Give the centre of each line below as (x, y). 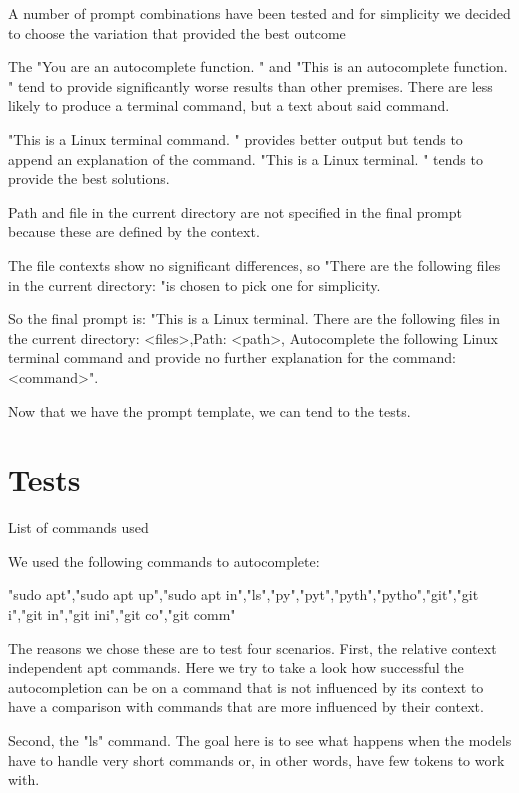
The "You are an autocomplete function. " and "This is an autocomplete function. (258, 66)
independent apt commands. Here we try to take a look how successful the (236, 667)
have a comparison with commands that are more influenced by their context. (246, 706)
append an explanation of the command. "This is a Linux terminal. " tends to (245, 158)
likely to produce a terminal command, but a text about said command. (229, 105)
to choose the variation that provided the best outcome (177, 32)
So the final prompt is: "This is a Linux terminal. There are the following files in (254, 318)
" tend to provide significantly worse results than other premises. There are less (250, 85)
